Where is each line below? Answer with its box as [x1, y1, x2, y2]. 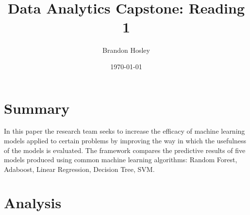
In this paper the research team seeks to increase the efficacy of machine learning [4, 126, 245, 136]
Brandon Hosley [102, 45, 150, 55]
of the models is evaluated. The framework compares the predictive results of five [4, 145, 246, 155]
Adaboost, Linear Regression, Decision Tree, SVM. [4, 164, 155, 174]
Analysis [4, 192, 62, 212]
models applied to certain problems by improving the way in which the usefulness [4, 136, 247, 146]
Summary [4, 98, 70, 118]
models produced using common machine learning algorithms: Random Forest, [4, 154, 237, 165]
